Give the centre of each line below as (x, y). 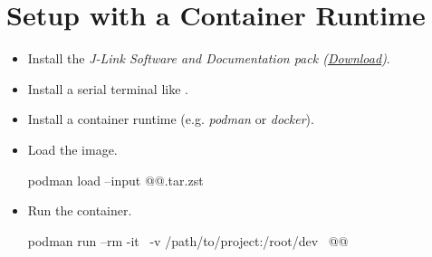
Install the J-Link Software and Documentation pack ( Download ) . (209, 58)
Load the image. (72, 149)
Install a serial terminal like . (108, 88)
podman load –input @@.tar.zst (115, 180)
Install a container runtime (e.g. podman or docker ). (171, 119)
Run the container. (80, 210)
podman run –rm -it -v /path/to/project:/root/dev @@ (188, 240)
